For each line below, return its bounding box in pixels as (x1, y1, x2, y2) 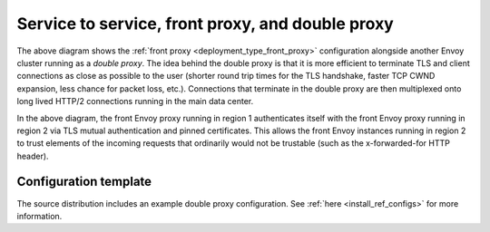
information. (16, 210, 63, 221)
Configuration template (16, 174, 152, 189)
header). (16, 150, 49, 161)
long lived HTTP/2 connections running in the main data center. (16, 96, 254, 107)
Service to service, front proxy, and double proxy (16, 14, 394, 34)
